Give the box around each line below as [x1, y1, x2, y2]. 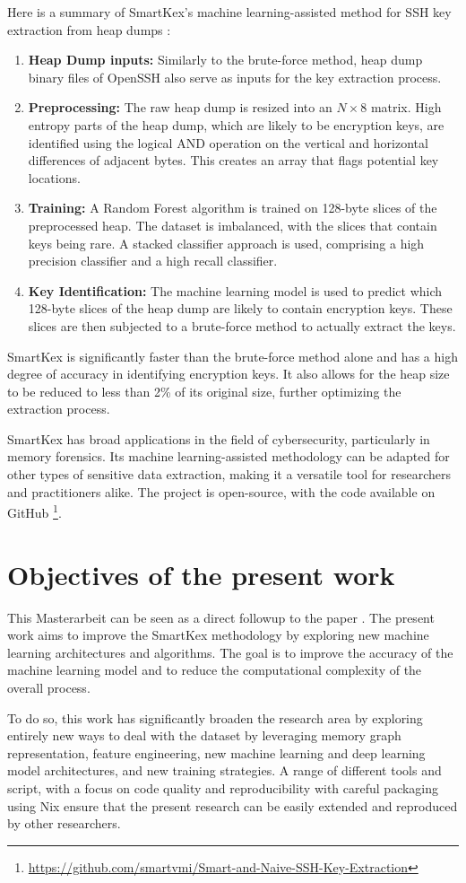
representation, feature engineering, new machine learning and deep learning [7, 743, 426, 762]
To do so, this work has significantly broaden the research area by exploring [7, 708, 423, 727]
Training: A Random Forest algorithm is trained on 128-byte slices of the [28, 198, 437, 217]
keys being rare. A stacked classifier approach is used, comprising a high [28, 233, 425, 252]
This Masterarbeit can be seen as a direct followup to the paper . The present [7, 608, 435, 626]
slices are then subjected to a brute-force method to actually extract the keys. [28, 316, 456, 335]
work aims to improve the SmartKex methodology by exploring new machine [7, 625, 429, 644]
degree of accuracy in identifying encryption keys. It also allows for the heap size [7, 364, 450, 383]
